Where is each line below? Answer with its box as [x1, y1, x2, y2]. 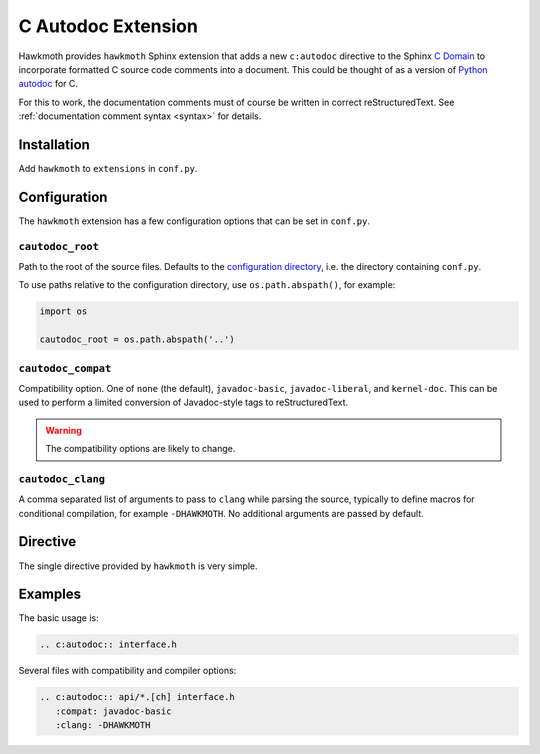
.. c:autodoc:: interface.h [39, 639, 177, 650]
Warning [45, 424, 82, 436]
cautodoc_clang [18, 472, 105, 485]
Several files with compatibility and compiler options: [18, 665, 237, 677]
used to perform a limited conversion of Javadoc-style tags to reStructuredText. [18, 396, 349, 409]
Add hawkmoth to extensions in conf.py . [18, 163, 198, 175]
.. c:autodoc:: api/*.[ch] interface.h [39, 691, 235, 703]
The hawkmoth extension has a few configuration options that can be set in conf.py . [18, 215, 370, 227]
